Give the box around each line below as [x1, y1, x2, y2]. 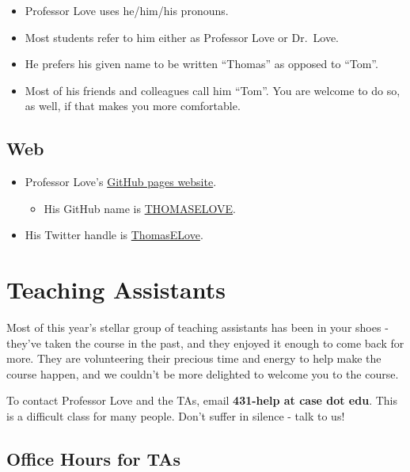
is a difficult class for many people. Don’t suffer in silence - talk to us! [6, 408, 345, 424]
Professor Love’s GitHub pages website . [25, 173, 217, 190]
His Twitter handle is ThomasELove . [25, 226, 203, 243]
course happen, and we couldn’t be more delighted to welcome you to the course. [6, 365, 399, 382]
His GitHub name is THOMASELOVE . [44, 200, 236, 216]
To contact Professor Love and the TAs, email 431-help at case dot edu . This [6, 392, 397, 409]
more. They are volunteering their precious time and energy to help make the [6, 350, 382, 367]
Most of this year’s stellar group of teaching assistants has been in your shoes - [6, 319, 389, 336]
